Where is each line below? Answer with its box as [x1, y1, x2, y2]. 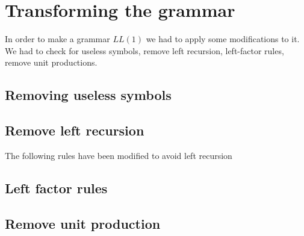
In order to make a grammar [5, 33, 110, 45]
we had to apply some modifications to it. [146, 33, 300, 45]
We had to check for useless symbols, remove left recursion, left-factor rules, [5, 44, 284, 57]
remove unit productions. [5, 56, 98, 69]
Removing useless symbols [5, 85, 172, 104]
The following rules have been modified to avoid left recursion [5, 149, 232, 161]
